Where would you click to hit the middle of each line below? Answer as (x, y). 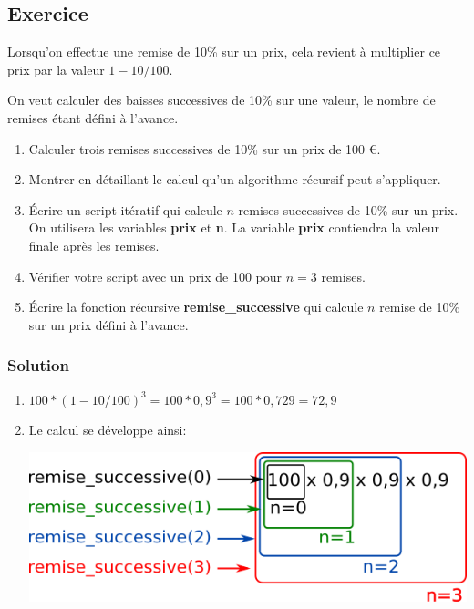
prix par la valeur (56, 69)
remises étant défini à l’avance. (93, 117)
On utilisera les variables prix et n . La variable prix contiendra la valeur (234, 227)
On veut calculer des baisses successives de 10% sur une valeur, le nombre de (222, 100)
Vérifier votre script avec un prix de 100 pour (155, 276)
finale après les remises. (94, 245)
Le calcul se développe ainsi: (108, 430)
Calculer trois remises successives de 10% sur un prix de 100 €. (205, 148)
